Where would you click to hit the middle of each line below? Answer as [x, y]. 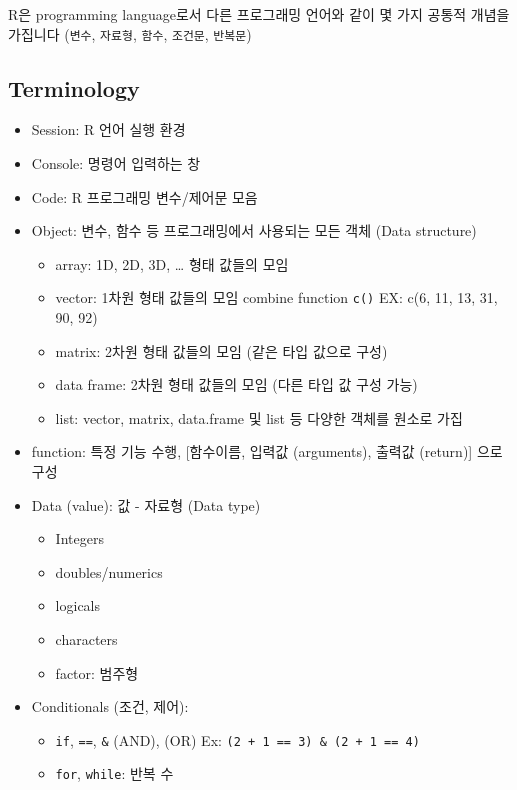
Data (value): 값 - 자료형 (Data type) [146, 504]
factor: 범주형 [97, 672]
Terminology [74, 87]
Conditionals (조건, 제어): [110, 706]
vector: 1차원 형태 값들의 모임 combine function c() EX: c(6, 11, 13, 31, [276, 297]
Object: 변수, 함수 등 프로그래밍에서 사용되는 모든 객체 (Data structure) [254, 230]
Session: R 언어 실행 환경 [108, 129]
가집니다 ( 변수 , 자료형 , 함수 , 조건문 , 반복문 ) [130, 33]
